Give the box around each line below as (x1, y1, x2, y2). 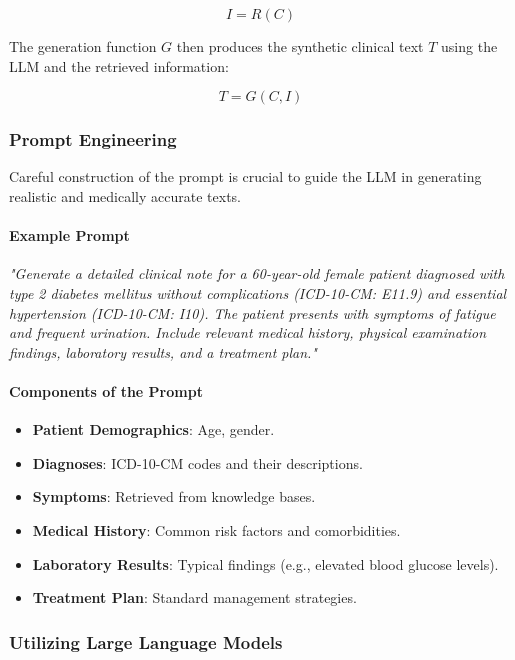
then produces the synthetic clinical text (176, 36, 424, 56)
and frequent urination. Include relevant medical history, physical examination (9, 322, 487, 343)
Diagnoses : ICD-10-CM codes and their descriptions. (32, 452, 363, 473)
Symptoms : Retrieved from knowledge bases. (32, 486, 316, 507)
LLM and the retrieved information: (9, 55, 229, 76)
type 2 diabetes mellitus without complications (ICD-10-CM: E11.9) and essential (9, 282, 507, 303)
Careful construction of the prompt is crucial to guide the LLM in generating (9, 166, 482, 187)
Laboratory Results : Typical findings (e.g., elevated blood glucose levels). (32, 553, 499, 574)
